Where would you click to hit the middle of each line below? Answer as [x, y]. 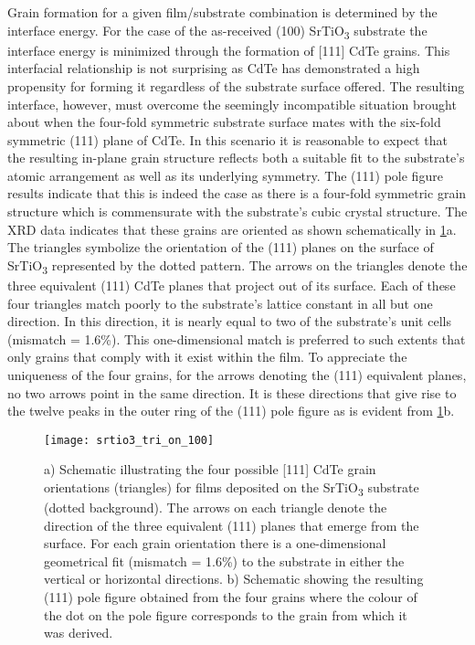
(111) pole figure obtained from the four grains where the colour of [231, 597]
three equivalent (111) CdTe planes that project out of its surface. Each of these [232, 285]
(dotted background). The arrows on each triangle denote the [216, 508]
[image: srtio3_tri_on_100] [129, 440]
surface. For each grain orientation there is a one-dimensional [215, 543]
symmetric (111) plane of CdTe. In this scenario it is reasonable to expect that [227, 139]
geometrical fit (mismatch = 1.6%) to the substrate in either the [224, 560]
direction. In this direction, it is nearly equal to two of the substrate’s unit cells [229, 321]
